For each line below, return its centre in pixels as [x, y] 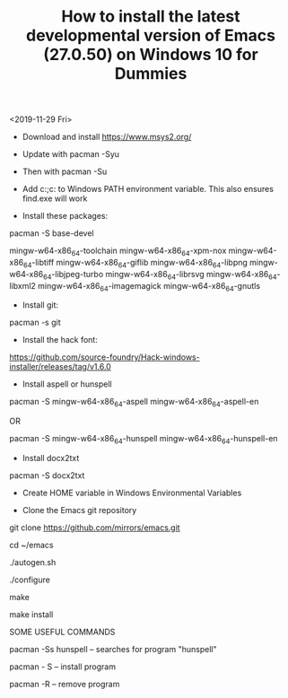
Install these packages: [65, 216]
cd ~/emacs [31, 545]
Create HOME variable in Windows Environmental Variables [132, 493]
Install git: [40, 305]
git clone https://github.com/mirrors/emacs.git [95, 528]
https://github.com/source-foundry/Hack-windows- [105, 357]
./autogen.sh [33, 562]
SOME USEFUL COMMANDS [62, 632]
